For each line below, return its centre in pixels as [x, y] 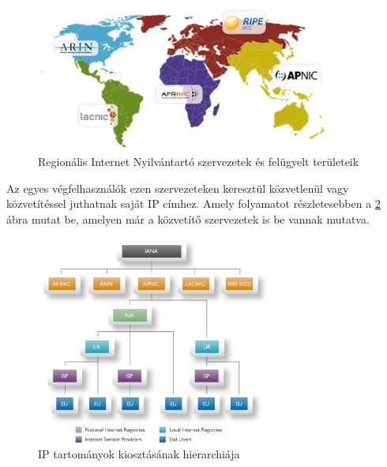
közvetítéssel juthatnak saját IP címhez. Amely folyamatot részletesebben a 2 [193, 203]
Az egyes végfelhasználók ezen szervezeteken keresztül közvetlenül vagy [178, 188]
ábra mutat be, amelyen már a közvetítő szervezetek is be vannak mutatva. [188, 218]
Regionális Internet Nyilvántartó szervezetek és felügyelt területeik [199, 161]
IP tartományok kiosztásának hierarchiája [139, 453]
